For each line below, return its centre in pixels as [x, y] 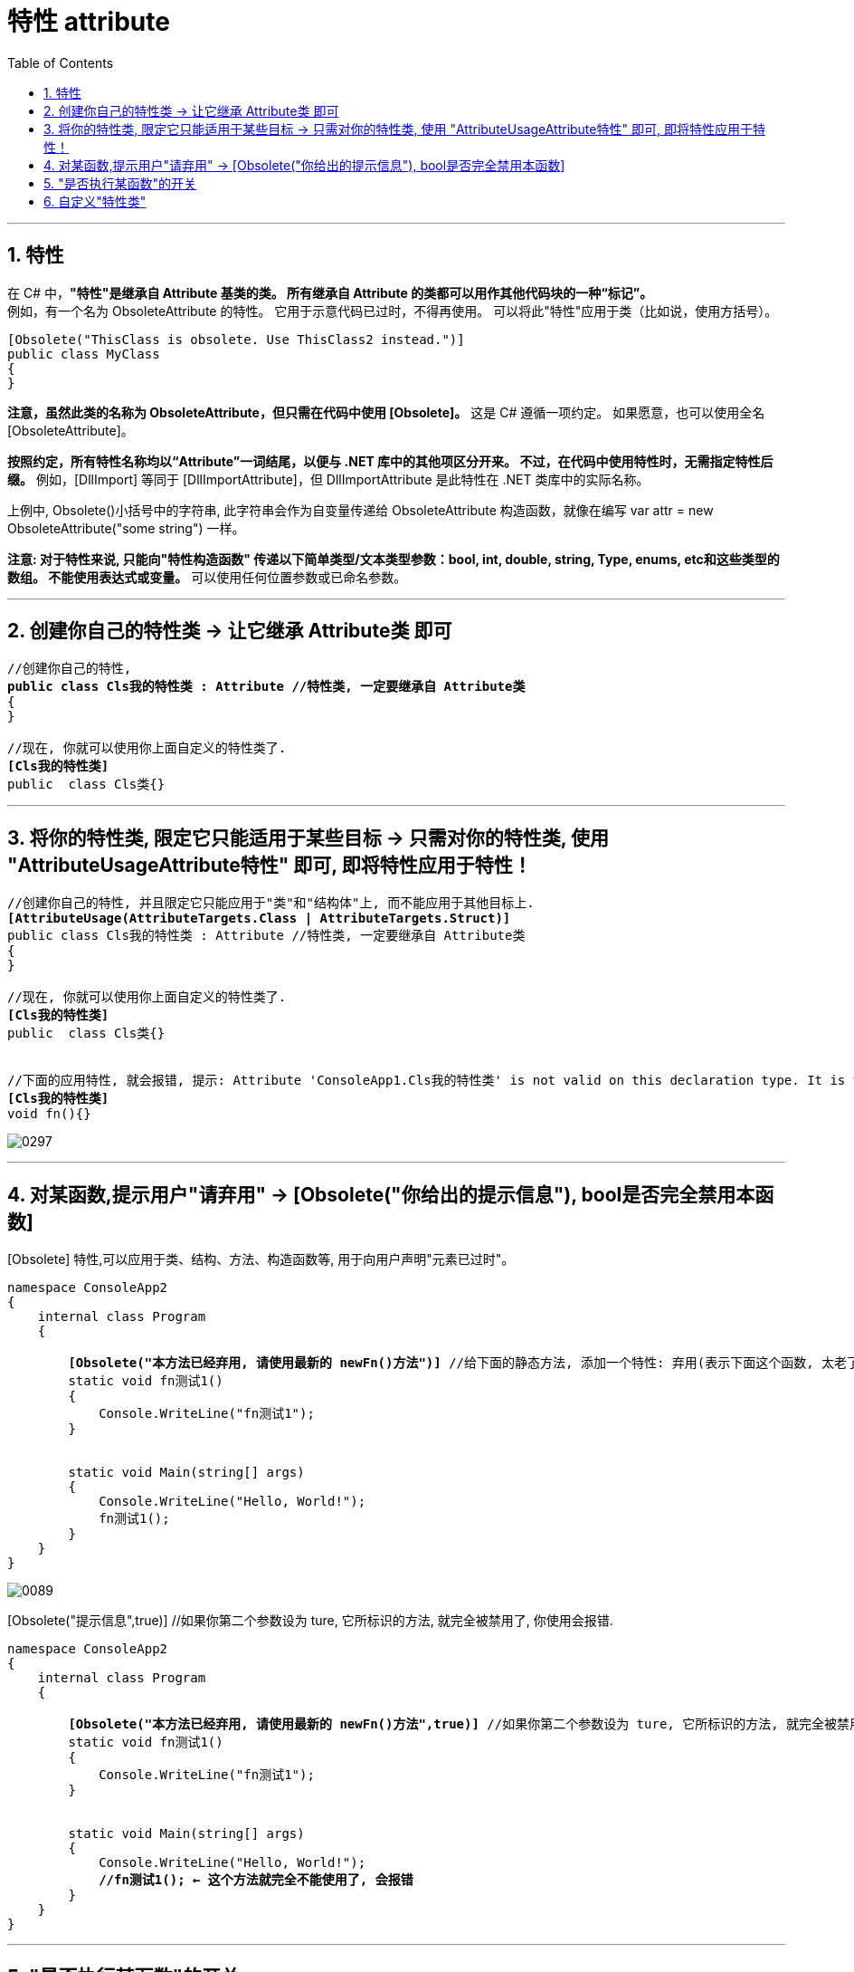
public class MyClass [84, 354]
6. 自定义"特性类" [95, 201]
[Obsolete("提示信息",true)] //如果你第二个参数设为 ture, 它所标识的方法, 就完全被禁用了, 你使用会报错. [310, 1621]
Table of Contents [61, 62]
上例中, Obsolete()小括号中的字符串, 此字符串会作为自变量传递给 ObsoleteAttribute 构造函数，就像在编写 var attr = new [361, 510]
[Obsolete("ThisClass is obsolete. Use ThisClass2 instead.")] [236, 339]
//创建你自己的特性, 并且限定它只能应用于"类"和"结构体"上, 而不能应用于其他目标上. [271, 903]
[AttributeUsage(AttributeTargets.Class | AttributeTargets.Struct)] [259, 919]
